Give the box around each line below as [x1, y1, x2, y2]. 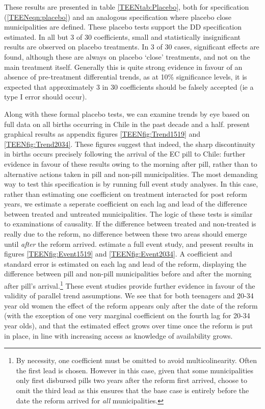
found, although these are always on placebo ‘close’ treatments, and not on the [4, 51, 250, 62]
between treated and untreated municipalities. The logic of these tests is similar [4, 208, 253, 219]
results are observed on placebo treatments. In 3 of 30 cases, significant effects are [4, 41, 259, 52]
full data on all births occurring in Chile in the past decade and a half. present [4, 118, 250, 129]
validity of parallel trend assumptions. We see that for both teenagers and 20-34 [4, 290, 254, 301]
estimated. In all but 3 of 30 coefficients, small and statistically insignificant [4, 31, 241, 42]
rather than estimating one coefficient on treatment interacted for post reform [4, 188, 247, 199]
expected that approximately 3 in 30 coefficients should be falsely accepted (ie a [4, 81, 254, 92]
